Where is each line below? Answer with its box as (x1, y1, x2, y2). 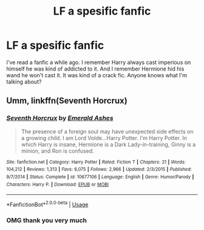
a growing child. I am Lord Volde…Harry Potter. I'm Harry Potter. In (21, 134, 187, 141)
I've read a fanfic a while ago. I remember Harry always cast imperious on (6, 58, 191, 66)
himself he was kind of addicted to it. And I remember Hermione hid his (6, 65, 185, 72)
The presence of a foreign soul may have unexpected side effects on (21, 128, 194, 135)
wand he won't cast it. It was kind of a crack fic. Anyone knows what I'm (6, 71, 187, 78)
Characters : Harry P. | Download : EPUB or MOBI (6, 181, 109, 187)
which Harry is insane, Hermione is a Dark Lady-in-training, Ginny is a (21, 141, 196, 148)
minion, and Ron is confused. (21, 147, 94, 155)
